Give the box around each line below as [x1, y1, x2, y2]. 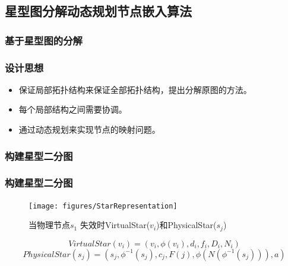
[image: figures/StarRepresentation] [29, 201, 178, 210]
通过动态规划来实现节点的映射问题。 [18, 123, 160, 136]
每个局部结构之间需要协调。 [18, 103, 127, 116]
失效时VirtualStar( [80, 219, 150, 231]
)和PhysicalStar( [156, 219, 217, 231]
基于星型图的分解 [5, 33, 83, 47]
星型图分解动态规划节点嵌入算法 [5, 2, 192, 20]
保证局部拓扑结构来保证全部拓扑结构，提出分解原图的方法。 [18, 83, 252, 95]
